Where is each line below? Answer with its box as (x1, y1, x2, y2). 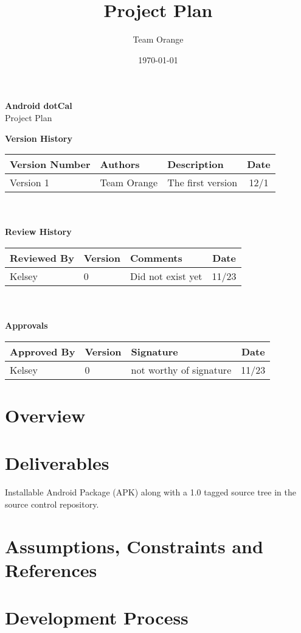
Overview (5, 402, 86, 427)
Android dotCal (5, 99, 72, 112)
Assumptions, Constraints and (5, 533, 263, 558)
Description (167, 157, 224, 172)
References (5, 557, 97, 582)
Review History (5, 225, 72, 238)
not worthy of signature (131, 362, 232, 377)
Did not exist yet (130, 268, 202, 283)
